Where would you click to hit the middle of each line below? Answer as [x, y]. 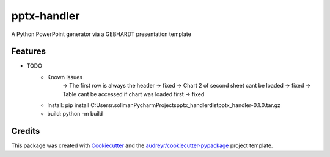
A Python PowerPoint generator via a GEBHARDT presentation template [101, 34]
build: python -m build [75, 114]
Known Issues [65, 77]
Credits [26, 131]
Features [28, 51]
